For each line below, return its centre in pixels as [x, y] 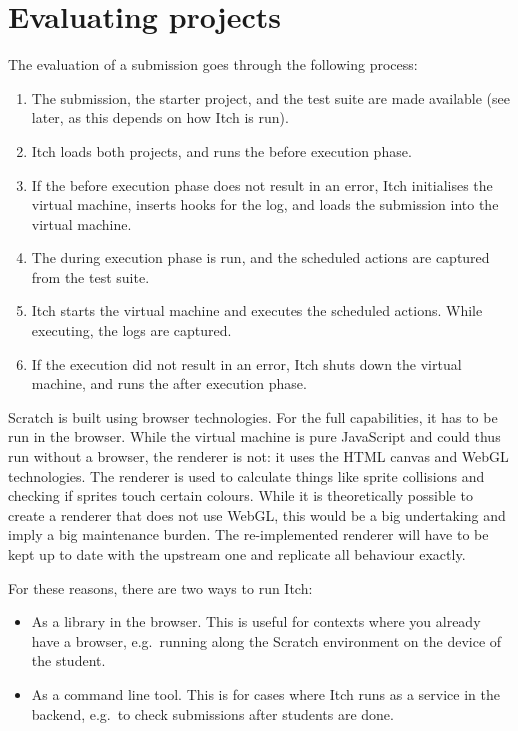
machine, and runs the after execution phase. [169, 383]
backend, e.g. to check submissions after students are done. [212, 713]
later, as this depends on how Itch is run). [160, 117]
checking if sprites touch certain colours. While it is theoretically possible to [240, 495]
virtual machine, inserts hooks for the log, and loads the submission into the [265, 204]
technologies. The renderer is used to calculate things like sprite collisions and [246, 475]
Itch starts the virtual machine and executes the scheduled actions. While [257, 310]
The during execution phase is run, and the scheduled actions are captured [260, 257]
